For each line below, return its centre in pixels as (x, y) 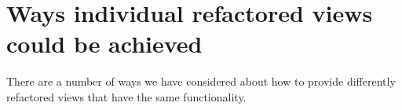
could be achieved (104, 44)
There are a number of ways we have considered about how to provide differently (201, 81)
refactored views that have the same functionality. (126, 96)
